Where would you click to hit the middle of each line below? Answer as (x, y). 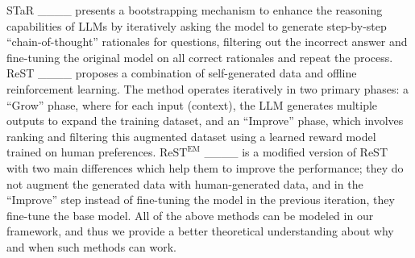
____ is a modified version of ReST (296, 152)
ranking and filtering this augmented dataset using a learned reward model (191, 136)
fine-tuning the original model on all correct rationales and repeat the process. (200, 57)
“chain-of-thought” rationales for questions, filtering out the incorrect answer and (207, 42)
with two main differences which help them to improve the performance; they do (205, 167)
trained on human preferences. (81, 152)
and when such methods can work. (91, 246)
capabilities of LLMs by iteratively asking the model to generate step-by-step (197, 25)
